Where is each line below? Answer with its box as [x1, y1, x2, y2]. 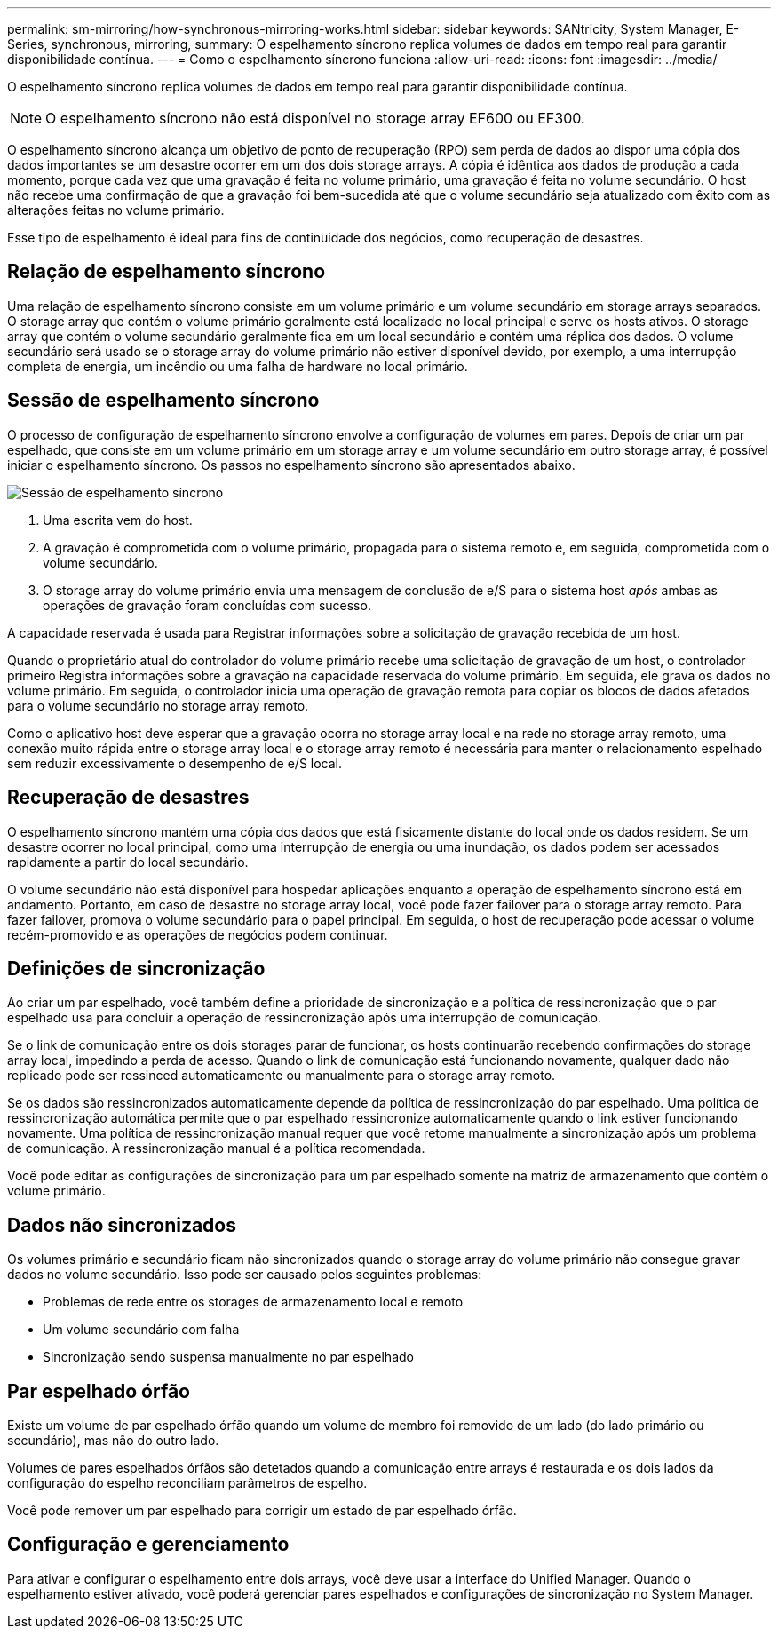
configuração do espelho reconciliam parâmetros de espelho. [7, 1475, 368, 1491]
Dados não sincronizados [7, 1213, 236, 1236]
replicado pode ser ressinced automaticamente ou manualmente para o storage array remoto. [7, 1068, 556, 1084]
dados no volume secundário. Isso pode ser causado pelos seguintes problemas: [7, 1267, 482, 1283]
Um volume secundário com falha [43, 1322, 240, 1338]
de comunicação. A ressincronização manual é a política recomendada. [7, 1140, 425, 1156]
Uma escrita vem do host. [43, 512, 193, 528]
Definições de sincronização [7, 957, 266, 980]
